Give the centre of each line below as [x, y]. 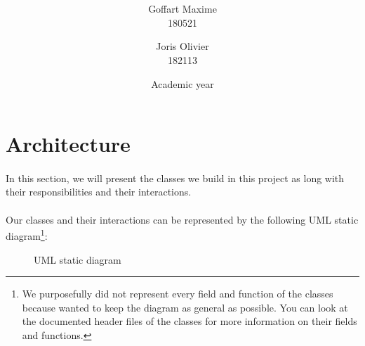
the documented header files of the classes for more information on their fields [190, 321]
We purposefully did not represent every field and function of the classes [178, 294]
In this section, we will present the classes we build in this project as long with [175, 178]
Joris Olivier [182, 46]
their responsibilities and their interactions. [99, 192]
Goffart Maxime [182, 9]
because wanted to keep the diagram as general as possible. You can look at [185, 307]
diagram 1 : [27, 235]
